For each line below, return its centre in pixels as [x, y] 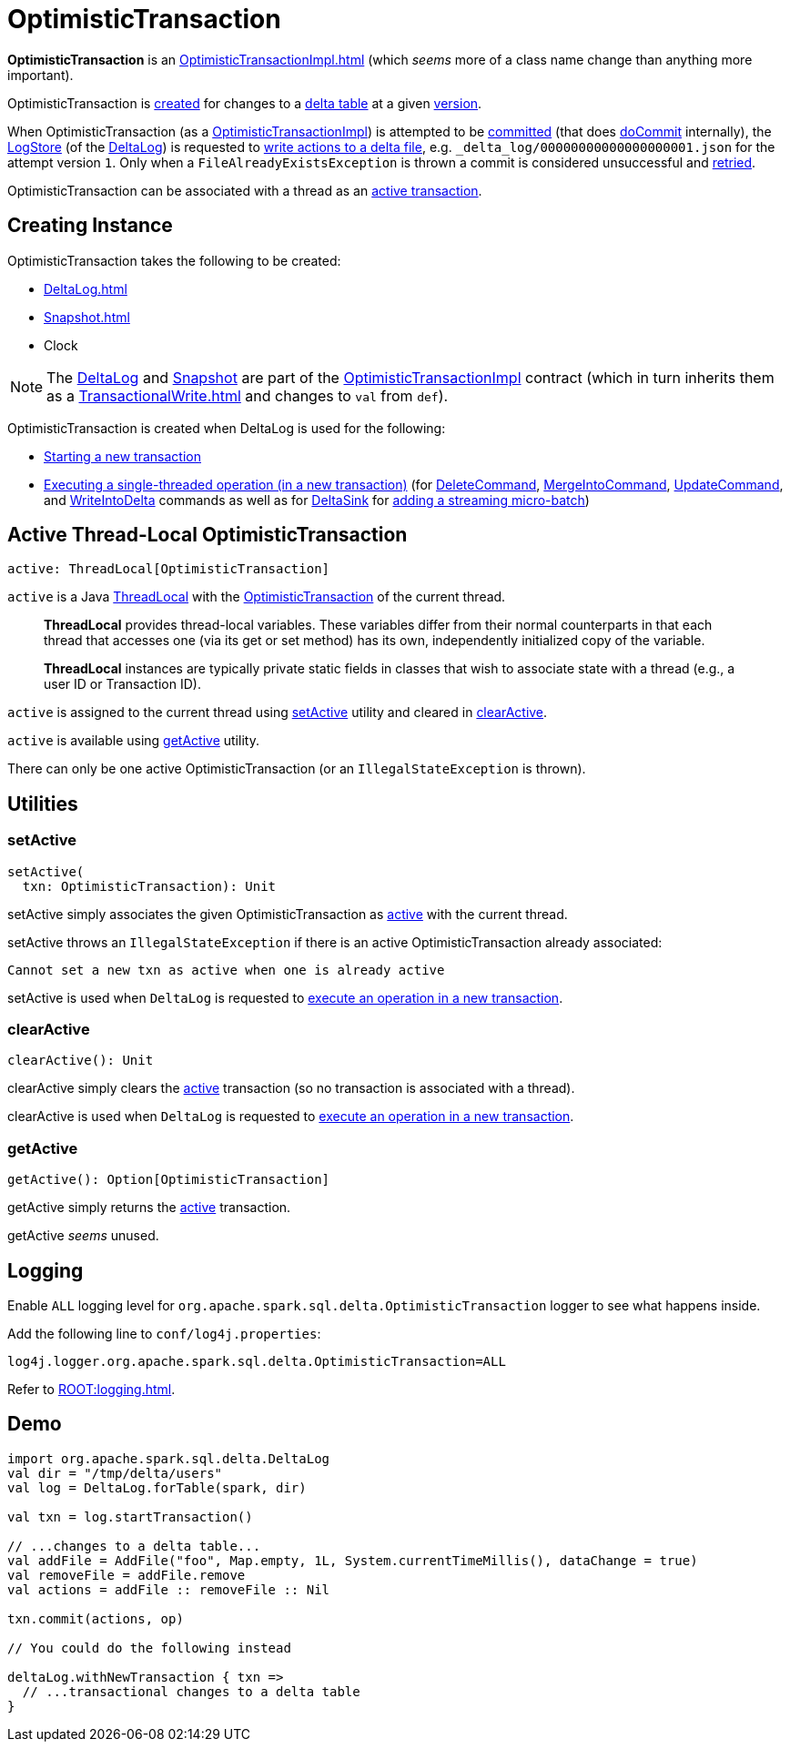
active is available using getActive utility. [133, 741]
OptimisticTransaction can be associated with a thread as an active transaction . [245, 190]
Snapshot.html [87, 317]
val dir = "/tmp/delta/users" [115, 1473]
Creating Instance [90, 226]
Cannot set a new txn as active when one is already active [226, 970]
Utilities [43, 804]
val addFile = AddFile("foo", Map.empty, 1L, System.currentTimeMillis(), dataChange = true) [353, 1560]
